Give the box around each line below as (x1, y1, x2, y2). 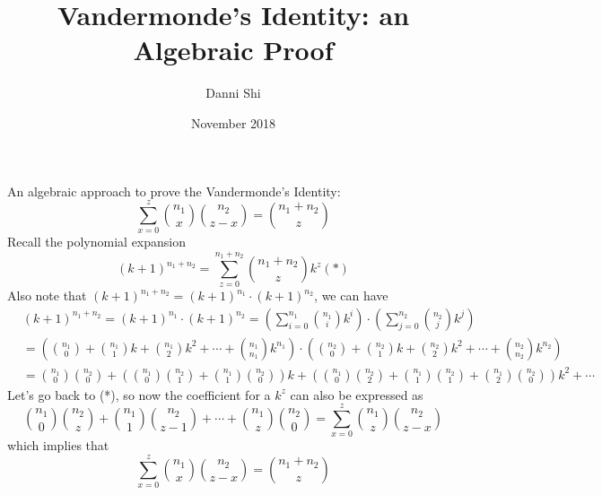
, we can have (314, 286, 388, 305)
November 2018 (190, 113, 276, 132)
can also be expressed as (290, 385, 423, 404)
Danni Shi (205, 83, 261, 102)
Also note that (7, 286, 87, 305)
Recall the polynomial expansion (7, 232, 187, 251)
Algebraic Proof (133, 31, 334, 68)
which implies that (7, 436, 109, 455)
